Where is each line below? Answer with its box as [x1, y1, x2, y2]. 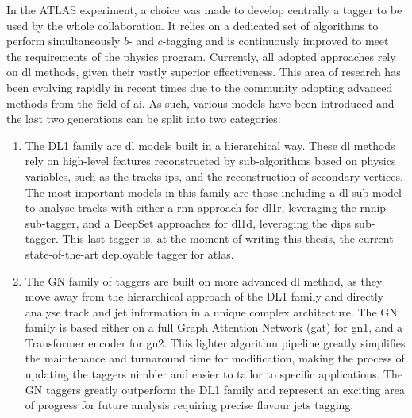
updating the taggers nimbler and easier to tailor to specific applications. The [25, 366, 403, 382]
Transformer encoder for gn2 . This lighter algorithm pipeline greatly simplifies [25, 334, 406, 351]
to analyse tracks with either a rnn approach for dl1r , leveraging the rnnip [25, 199, 387, 216]
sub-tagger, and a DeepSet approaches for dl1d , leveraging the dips [25, 214, 351, 231]
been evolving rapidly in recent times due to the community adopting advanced [6, 79, 393, 95]
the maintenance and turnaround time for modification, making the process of [25, 350, 405, 366]
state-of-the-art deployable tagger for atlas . [25, 245, 234, 262]
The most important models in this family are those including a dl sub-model [25, 183, 402, 200]
